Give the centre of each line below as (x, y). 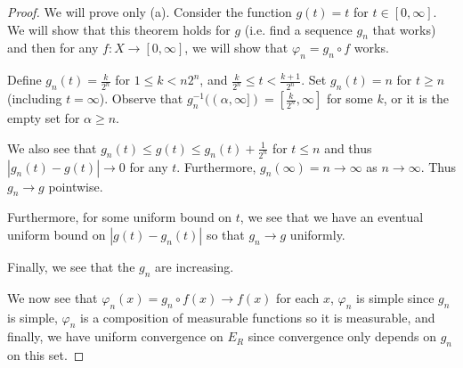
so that (225, 234)
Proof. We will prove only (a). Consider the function (150, 12)
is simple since (395, 297)
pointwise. (76, 186)
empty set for (44, 118)
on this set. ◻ (46, 355)
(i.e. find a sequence (298, 29)
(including (35, 98)
